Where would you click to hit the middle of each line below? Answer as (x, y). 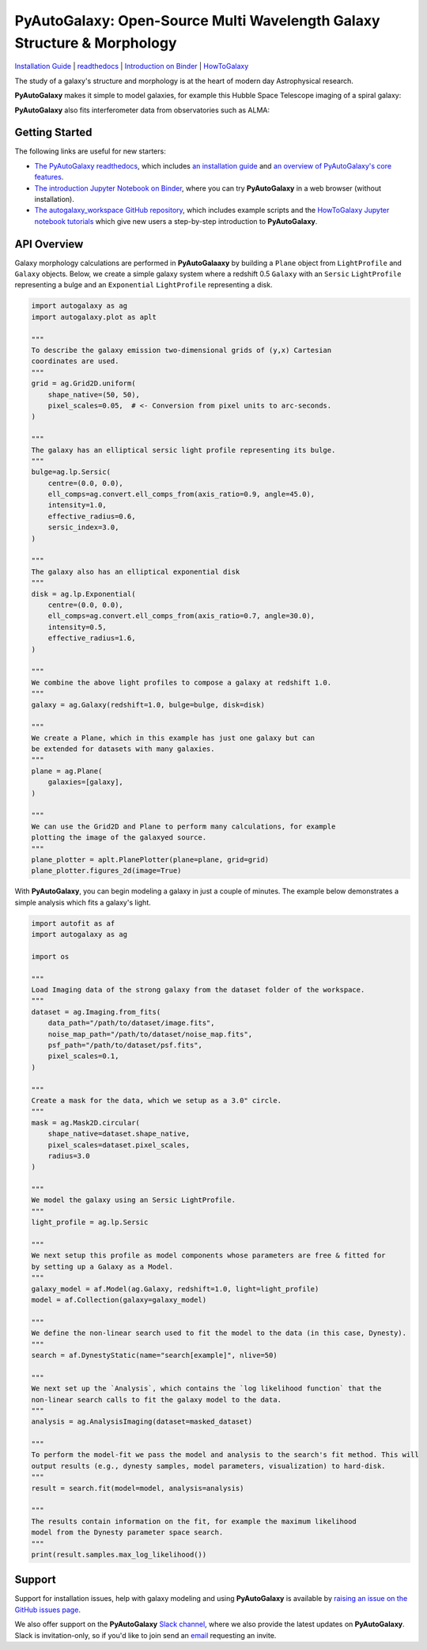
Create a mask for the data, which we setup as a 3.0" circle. (157, 1100)
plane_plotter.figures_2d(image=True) (106, 871)
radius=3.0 (69, 1156)
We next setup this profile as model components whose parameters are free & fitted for (209, 1256)
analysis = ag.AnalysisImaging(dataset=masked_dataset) (142, 1422)
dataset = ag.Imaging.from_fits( (96, 1012)
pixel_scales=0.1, (83, 1056)
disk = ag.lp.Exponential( (83, 594)
